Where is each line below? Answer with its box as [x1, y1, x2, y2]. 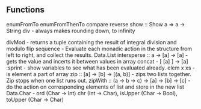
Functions [6, 5, 45, 15]
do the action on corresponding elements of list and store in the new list [6, 83, 185, 90]
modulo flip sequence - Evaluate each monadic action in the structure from [6, 45, 193, 52]
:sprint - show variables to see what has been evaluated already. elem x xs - [6, 64, 196, 71]
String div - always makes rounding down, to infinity [6, 27, 135, 34]
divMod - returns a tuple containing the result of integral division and [6, 38, 177, 46]
